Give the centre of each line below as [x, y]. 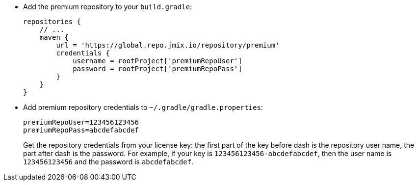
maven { [54, 37]
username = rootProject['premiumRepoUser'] [157, 61]
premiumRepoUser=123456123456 [81, 122]
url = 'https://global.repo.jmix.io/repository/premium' [168, 45]
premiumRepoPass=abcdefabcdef [81, 130]
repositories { [52, 22]
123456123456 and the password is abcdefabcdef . [108, 162]
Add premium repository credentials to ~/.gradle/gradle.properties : [143, 107]
